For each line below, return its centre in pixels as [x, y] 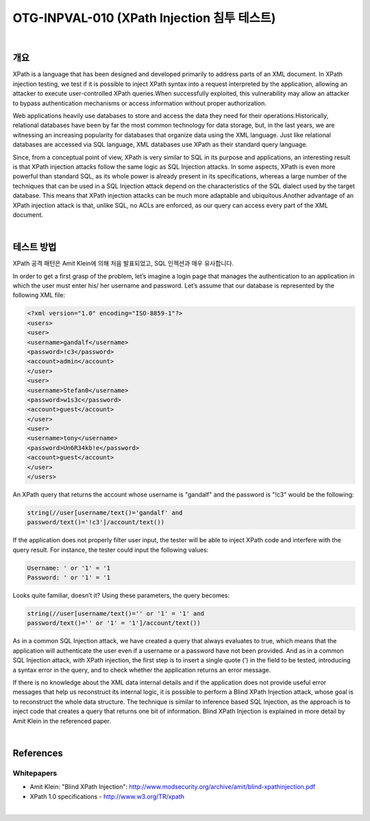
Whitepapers [35, 773]
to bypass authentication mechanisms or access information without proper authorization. [140, 103]
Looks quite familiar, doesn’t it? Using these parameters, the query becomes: [121, 595]
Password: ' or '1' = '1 [69, 578]
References [38, 753]
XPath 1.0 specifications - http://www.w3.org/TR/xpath [107, 796]
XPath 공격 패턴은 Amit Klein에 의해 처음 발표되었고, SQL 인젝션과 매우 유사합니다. [123, 264]
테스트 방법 [35, 247]
